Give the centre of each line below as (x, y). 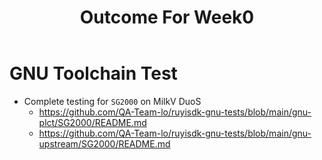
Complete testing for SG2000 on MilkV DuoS (112, 101)
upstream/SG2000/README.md (104, 143)
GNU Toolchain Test (93, 73)
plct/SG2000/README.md (92, 122)
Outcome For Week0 (167, 17)
